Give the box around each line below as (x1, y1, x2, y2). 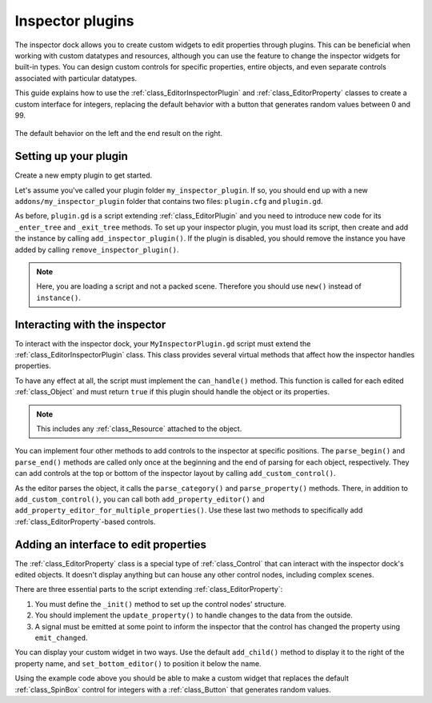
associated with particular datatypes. (14, 73, 138, 83)
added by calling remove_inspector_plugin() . (14, 245, 179, 254)
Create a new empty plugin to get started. (14, 170, 153, 180)
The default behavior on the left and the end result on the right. (14, 129, 223, 138)
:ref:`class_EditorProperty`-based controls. (14, 517, 156, 526)
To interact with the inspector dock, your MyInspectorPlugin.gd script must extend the (14, 338, 311, 348)
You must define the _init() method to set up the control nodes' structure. (34, 599, 287, 609)
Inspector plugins (14, 12, 135, 30)
